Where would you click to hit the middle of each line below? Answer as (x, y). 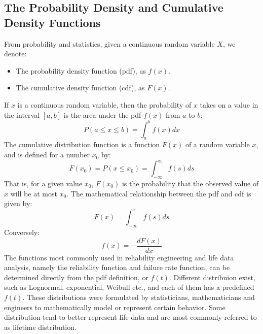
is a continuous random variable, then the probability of (104, 104)
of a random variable (217, 144)
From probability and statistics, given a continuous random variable (109, 43)
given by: (18, 203)
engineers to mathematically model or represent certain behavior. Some (115, 307)
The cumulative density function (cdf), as (80, 88)
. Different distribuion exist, (212, 277)
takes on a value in (229, 104)
